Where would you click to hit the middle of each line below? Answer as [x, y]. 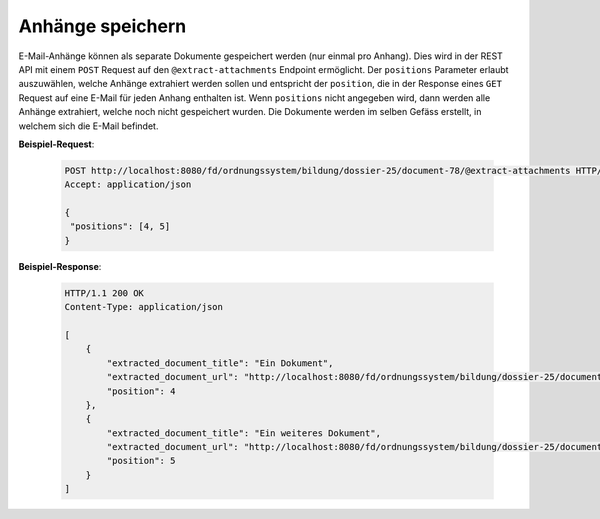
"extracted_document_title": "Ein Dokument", [220, 363]
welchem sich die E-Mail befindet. [88, 126]
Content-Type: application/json [144, 307]
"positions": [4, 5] [120, 226]
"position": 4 [141, 391]
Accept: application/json [128, 184]
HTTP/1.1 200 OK [104, 293]
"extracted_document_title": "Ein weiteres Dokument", [244, 433]
